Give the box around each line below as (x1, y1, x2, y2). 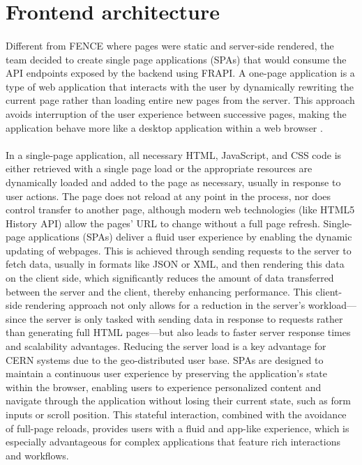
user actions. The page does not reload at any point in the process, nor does (6, 188, 331, 203)
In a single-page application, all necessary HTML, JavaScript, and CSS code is (6, 147, 342, 162)
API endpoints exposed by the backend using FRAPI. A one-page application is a (6, 66, 355, 80)
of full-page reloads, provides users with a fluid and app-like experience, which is (6, 420, 349, 435)
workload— (308, 298, 357, 312)
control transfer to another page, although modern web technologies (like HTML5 (6, 202, 355, 217)
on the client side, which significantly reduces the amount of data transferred (6, 270, 334, 285)
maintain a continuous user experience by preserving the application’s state (6, 366, 327, 381)
